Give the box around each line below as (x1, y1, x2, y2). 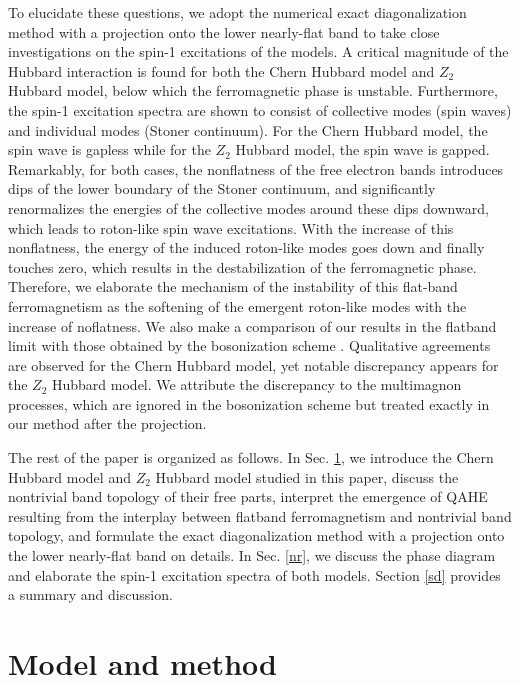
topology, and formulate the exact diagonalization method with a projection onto (8, 525, 505, 546)
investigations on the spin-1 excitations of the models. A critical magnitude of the (8, 41, 509, 62)
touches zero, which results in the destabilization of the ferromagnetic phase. (8, 256, 477, 277)
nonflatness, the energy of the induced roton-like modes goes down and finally (8, 237, 485, 258)
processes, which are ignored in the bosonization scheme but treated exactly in (8, 393, 490, 414)
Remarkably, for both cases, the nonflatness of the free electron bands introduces (8, 158, 504, 179)
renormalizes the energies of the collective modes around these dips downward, (8, 197, 489, 218)
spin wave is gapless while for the (8, 139, 211, 160)
